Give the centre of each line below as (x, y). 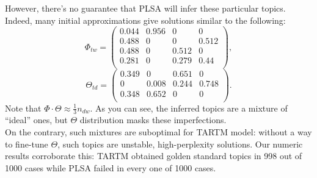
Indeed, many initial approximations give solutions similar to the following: (145, 20)
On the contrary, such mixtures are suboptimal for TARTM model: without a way (158, 132)
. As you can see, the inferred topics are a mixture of (189, 108)
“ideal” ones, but (36, 120)
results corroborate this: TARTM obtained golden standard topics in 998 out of (154, 156)
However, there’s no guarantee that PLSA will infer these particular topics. (145, 8)
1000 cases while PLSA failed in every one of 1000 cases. (111, 167)
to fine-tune (27, 144)
